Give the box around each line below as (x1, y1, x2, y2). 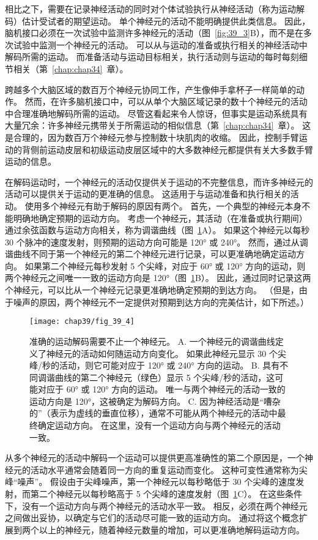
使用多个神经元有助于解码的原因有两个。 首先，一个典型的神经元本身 (24, 199, 302, 212)
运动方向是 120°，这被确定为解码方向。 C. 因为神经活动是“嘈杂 (29, 394, 281, 407)
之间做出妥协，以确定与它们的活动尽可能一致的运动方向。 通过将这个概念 (5, 511, 299, 524)
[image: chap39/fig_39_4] (29, 317, 135, 326)
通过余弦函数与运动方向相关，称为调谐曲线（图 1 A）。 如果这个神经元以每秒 (5, 223, 310, 236)
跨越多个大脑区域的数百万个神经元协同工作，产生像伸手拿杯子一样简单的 (5, 83, 296, 96)
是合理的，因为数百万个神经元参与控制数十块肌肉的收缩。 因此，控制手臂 (5, 130, 299, 143)
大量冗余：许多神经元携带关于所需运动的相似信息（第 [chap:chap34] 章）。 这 (5, 119, 311, 132)
